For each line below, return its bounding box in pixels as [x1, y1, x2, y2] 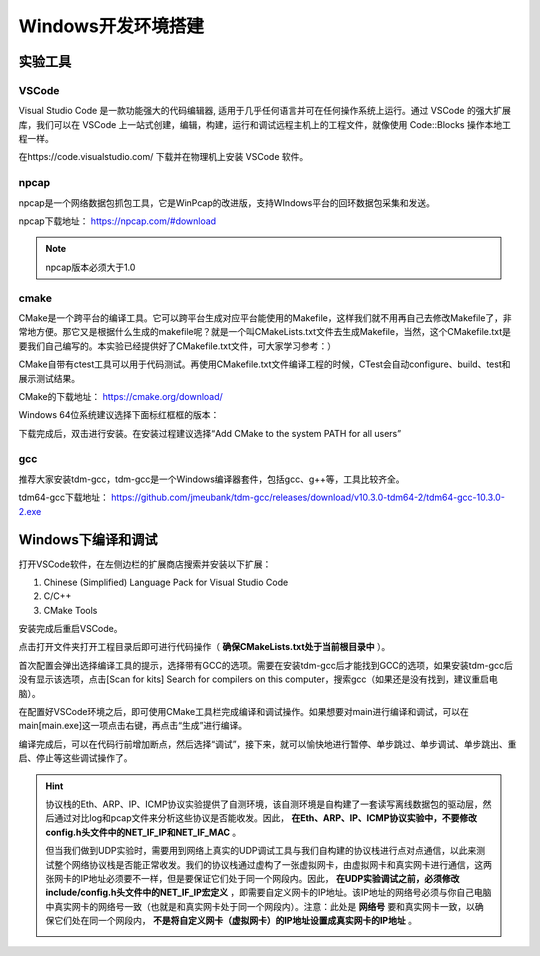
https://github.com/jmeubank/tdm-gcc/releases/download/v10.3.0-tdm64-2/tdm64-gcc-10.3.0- [110, 491, 505, 504]
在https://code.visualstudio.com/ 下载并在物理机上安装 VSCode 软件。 [18, 151, 309, 163]
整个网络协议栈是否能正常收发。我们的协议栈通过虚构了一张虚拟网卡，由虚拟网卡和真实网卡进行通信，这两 [53, 858, 492, 870]
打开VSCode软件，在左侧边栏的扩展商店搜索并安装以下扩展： [18, 558, 272, 570]
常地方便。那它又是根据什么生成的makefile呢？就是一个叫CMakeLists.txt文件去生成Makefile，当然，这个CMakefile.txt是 [18, 326, 512, 338]
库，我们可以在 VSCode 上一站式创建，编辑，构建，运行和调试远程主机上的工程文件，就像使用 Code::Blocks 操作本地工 [18, 118, 512, 130]
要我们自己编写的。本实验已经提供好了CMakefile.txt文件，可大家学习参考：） [18, 340, 337, 352]
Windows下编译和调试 [18, 531, 158, 549]
